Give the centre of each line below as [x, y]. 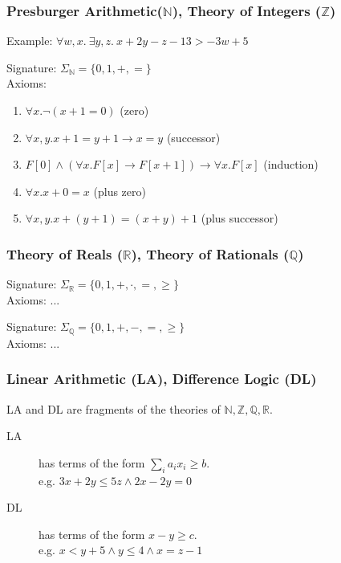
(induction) [291, 164]
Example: [30, 41]
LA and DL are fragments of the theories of [114, 408]
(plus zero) [120, 191]
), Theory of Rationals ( [210, 253]
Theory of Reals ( [65, 253]
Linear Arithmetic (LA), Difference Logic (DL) [162, 379]
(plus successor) [240, 218]
